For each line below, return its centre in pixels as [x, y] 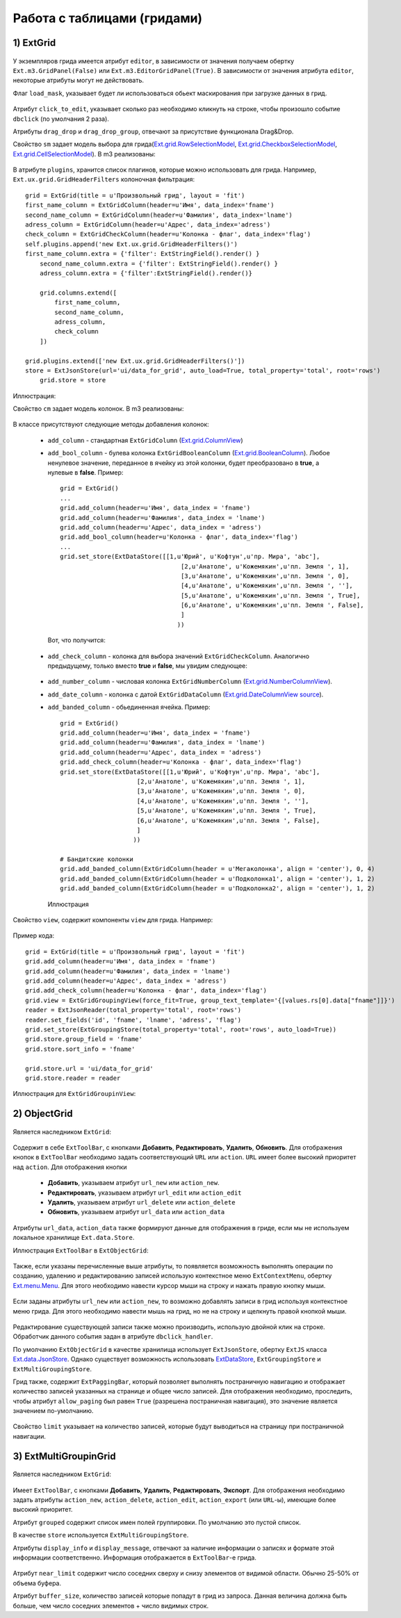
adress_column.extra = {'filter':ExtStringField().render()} [146, 273]
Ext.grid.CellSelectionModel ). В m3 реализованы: [84, 154]
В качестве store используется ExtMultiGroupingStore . [101, 1535]
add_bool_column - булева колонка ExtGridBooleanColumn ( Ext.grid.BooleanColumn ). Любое [189, 453]
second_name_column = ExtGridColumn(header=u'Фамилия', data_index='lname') [159, 215]
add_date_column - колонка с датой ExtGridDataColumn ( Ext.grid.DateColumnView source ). [186, 694]
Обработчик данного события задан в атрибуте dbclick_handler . [113, 1337]
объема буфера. [37, 1583]
